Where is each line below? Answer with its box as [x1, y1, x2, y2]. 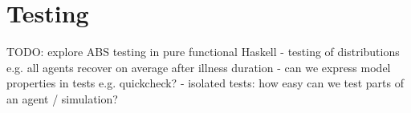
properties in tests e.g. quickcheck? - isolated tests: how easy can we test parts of [6, 75, 404, 91]
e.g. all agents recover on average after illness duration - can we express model [6, 59, 391, 75]
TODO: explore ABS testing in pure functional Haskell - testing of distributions [6, 43, 400, 60]
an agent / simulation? [6, 90, 118, 107]
